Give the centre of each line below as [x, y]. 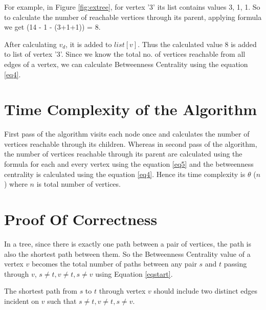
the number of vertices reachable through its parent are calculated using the [123, 154]
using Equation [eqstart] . [134, 273]
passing [235, 264]
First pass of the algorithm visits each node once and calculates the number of [127, 134]
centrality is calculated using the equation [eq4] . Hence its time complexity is [125, 174]
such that [62, 301]
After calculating [30, 44]
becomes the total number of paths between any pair [114, 264]
